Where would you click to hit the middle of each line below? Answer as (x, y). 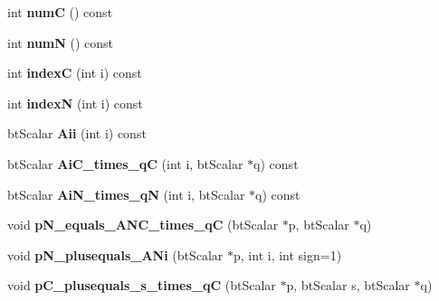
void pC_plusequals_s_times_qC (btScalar (142, 285)
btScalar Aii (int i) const (77, 133)
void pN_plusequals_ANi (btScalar (115, 254)
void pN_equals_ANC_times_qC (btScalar (143, 225)
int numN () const (61, 42)
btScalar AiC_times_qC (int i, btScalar (125, 163)
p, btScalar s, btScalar (348, 285)
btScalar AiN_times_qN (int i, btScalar (126, 194)
